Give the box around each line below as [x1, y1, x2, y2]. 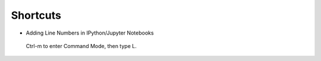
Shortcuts [11, 9, 62, 22]
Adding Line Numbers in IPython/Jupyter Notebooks [26, 29, 154, 36]
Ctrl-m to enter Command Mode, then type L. [26, 42, 137, 49]
